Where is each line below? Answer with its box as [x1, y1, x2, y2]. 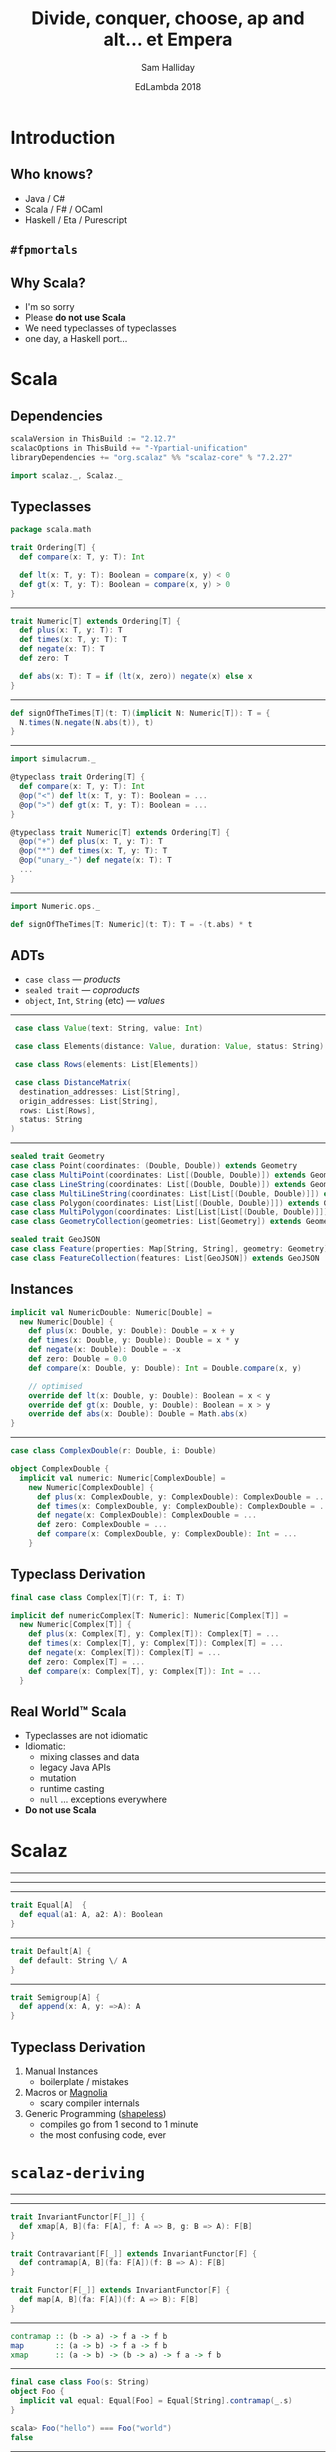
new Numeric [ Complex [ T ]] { [19, 1620, 132, 1630]
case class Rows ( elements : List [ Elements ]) [14, 1060, 199, 1070]
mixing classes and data [39, 1751, 140, 1763]
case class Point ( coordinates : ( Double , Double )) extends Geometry [10, 1161, 298, 1171]
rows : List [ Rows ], [19, 1105, 97, 1116]
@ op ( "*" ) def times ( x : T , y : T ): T [19, 846, 168, 856]
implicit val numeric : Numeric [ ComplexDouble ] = [19, 1473, 226, 1483]
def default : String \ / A [19, 1955, 128, 1966]
